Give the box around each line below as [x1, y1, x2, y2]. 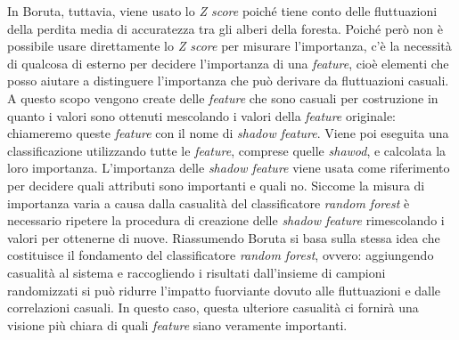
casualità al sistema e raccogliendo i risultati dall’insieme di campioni [7, 263, 386, 281]
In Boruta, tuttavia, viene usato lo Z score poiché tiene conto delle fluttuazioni [7, 2, 438, 20]
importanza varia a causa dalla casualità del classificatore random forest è [7, 193, 410, 212]
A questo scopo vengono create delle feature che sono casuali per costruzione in [7, 88, 439, 107]
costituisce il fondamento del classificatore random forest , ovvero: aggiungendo [7, 246, 434, 264]
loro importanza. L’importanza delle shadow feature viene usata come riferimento [7, 158, 450, 177]
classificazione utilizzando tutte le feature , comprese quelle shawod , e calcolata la [7, 141, 447, 159]
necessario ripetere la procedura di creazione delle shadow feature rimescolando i [7, 211, 445, 230]
